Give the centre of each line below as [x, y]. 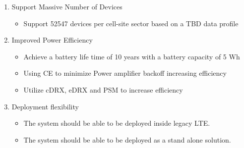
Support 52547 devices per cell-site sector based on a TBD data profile [131, 23]
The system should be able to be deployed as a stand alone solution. [127, 139]
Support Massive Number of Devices [67, 6]
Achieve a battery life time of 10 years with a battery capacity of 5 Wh [132, 56]
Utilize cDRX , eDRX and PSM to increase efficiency [103, 89]
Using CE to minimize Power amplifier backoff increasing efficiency [125, 73]
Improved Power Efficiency [52, 40]
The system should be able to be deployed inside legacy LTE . [117, 123]
